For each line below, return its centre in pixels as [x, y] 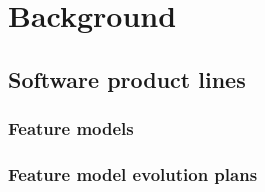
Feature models [71, 128]
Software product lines [127, 78]
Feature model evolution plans [133, 173]
